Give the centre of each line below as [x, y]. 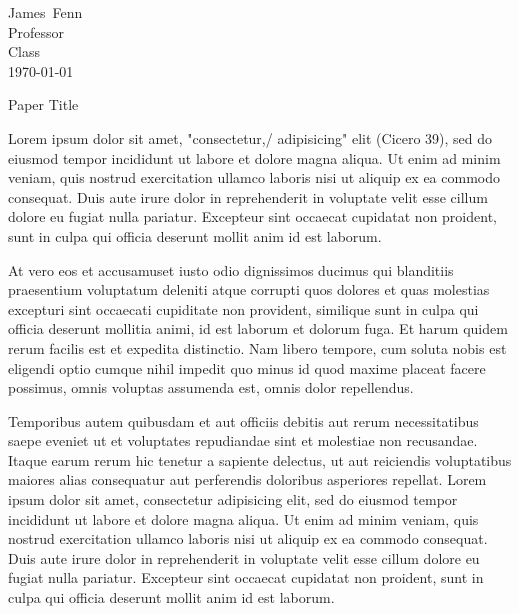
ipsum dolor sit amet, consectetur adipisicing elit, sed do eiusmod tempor [233, 499]
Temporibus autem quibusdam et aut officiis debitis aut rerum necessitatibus [243, 420]
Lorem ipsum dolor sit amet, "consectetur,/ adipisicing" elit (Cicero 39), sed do [250, 137]
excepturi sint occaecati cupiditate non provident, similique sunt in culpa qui [243, 308]
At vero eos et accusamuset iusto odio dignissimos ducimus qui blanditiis [231, 269]
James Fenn [45, 12]
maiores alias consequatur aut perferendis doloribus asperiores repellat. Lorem [247, 479]
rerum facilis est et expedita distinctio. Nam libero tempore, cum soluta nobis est [257, 347]
